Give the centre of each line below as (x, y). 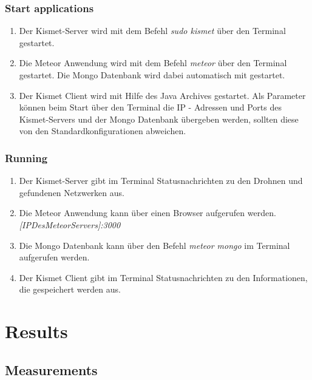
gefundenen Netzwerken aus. (72, 192)
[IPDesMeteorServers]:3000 (70, 224)
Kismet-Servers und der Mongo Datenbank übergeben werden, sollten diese (159, 119)
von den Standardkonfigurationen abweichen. (103, 131)
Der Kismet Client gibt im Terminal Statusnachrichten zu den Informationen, (163, 277)
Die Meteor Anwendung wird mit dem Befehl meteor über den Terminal (153, 63)
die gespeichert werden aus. (70, 289)
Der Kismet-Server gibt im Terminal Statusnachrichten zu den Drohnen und (161, 181)
